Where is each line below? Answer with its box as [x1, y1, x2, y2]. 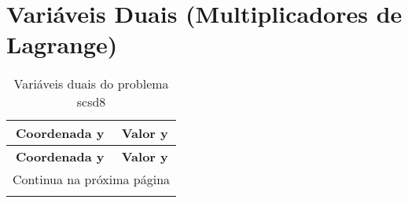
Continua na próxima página [13, 170, 171, 189]
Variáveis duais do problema [13, 74, 169, 93]
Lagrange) [6, 28, 118, 60]
